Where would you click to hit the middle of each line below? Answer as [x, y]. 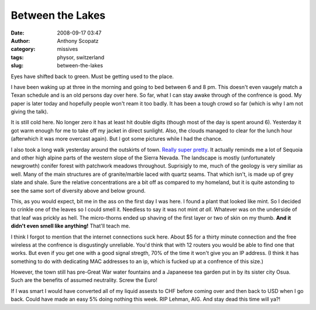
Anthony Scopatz [78, 40]
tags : [17, 57]
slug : [17, 66]
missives [68, 49]
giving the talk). [30, 112]
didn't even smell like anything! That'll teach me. [71, 226]
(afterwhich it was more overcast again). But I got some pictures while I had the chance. [117, 139]
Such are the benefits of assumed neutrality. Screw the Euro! [84, 280]
